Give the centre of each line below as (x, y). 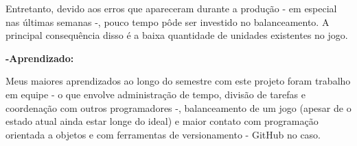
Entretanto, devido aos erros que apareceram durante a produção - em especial (171, 8)
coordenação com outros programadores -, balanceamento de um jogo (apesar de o (178, 107)
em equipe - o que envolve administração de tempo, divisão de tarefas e (156, 94)
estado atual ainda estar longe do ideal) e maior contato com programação (162, 121)
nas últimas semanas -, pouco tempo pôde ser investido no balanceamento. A (168, 21)
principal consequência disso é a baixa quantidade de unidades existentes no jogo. (177, 35)
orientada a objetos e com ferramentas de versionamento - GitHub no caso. (163, 134)
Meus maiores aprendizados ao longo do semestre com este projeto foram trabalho (178, 81)
